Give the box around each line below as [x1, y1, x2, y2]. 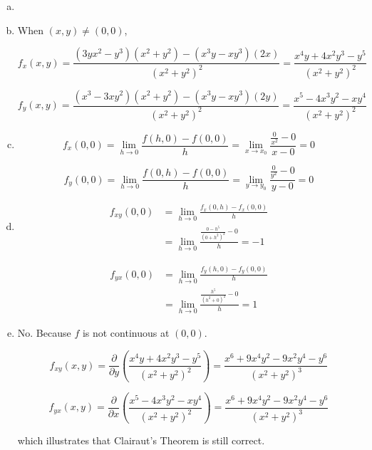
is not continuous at [82, 325, 170, 340]
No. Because [17, 325, 71, 340]
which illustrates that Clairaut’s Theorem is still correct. [17, 433, 265, 448]
